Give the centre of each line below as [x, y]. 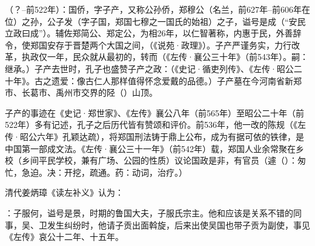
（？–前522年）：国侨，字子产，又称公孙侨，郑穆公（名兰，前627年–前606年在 [157, 9]
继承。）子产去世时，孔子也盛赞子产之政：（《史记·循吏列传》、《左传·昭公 [149, 68]
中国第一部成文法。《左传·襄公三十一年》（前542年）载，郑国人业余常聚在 [150, 148]
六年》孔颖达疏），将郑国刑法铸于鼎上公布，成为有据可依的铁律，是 [170, 136]
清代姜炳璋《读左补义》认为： [64, 192]
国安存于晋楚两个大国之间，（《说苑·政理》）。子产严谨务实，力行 [165, 45]
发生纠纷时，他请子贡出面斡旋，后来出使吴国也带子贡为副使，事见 [178, 224]
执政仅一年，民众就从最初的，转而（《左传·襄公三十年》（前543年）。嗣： [165, 57]
